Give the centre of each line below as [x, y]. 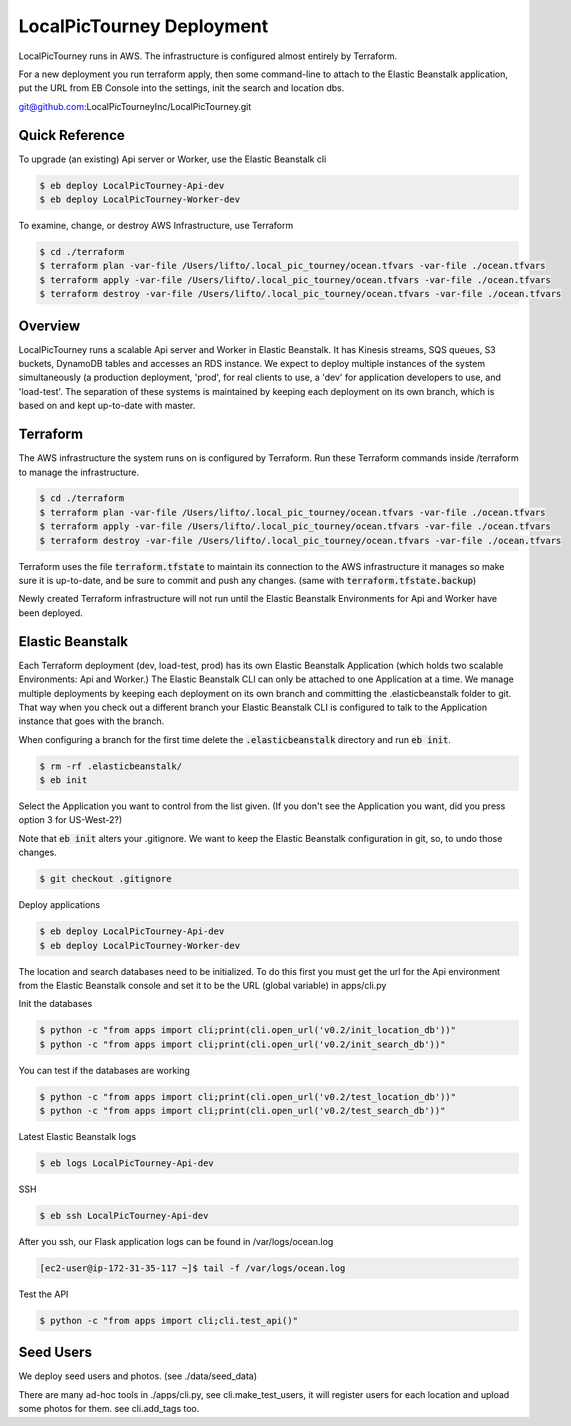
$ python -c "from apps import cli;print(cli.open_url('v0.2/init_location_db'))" [248, 1030]
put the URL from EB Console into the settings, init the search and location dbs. [181, 88]
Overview [49, 325]
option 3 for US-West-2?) [70, 820]
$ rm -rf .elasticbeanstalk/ [111, 766]
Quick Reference [71, 135]
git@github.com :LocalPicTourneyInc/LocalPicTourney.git [135, 106]
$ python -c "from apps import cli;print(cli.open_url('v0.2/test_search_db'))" [242, 1111]
